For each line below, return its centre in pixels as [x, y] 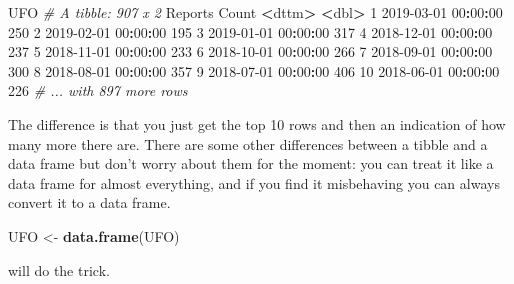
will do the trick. [59, 269]
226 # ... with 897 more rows [98, 90]
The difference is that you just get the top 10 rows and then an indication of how [257, 123]
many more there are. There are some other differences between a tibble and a [248, 143]
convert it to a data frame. [89, 202]
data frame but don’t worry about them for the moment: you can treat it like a [251, 163]
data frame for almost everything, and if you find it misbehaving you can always [254, 182]
